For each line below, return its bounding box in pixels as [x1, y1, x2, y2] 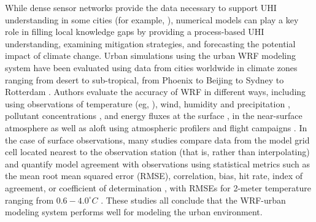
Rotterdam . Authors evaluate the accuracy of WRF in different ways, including [5, 85, 306, 98]
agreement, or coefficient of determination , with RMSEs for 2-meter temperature [5, 181, 311, 194]
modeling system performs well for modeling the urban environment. [5, 205, 263, 218]
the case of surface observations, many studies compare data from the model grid [5, 133, 310, 146]
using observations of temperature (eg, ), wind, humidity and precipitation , [5, 97, 290, 110]
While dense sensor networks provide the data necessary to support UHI [5, 1, 277, 13]
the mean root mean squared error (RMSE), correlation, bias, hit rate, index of [5, 169, 303, 182]
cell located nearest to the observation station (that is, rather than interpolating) [5, 145, 310, 158]
